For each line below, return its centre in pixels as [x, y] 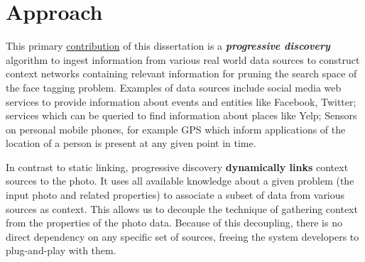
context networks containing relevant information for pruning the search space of [181, 73]
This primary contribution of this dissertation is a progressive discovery [168, 46]
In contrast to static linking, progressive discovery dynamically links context [177, 167]
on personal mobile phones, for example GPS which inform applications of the [176, 129]
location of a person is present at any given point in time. [131, 143]
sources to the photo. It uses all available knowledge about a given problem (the [180, 181]
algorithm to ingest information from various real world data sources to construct [183, 59]
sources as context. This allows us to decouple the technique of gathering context [182, 208]
